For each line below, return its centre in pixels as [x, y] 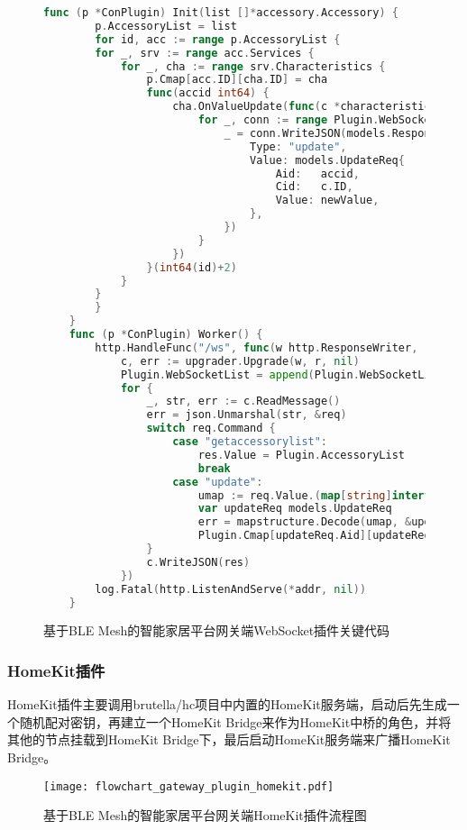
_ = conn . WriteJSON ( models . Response [334, 133]
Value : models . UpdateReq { [327, 160]
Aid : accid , [317, 173]
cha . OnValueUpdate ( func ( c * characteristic [302, 107]
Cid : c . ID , [314, 187]
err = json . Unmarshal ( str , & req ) [247, 415]
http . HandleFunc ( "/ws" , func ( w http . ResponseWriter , [256, 347]
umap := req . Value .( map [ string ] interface [324, 495]
